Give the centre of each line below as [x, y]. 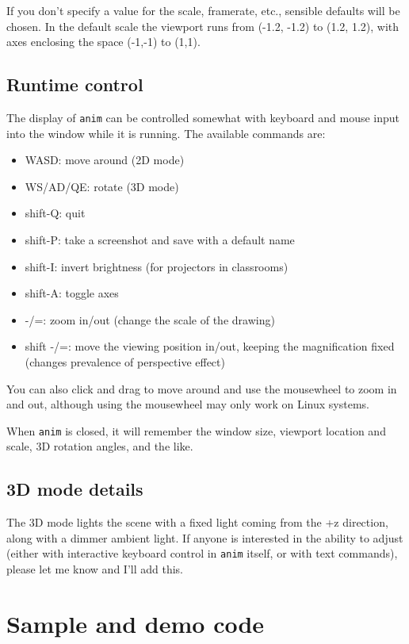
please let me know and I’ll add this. [95, 569]
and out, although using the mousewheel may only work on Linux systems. [188, 404]
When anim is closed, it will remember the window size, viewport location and [196, 430]
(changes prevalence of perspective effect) [125, 361]
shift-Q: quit [55, 213]
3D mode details [75, 489]
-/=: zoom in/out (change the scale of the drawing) [150, 319]
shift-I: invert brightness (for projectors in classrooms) [157, 266]
